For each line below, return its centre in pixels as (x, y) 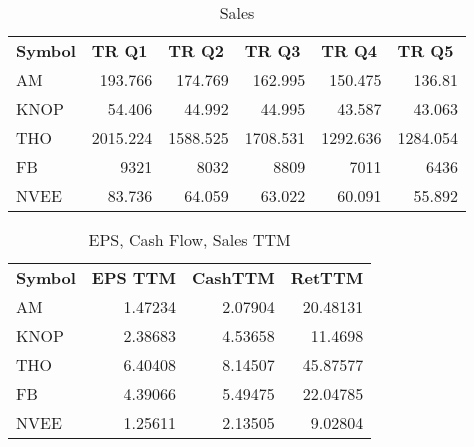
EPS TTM (133, 277)
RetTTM (327, 277)
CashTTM (233, 277)
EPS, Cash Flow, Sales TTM (189, 239)
